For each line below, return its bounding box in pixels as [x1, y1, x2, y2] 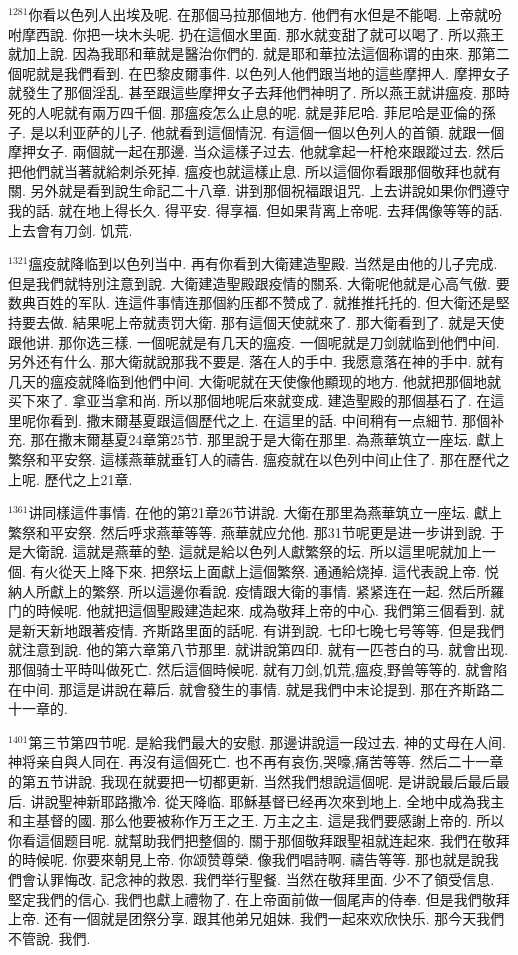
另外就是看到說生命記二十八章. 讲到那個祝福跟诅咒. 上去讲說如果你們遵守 [30, 180, 510, 201]
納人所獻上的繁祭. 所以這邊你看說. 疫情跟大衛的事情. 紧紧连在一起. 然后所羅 [8, 580, 505, 601]
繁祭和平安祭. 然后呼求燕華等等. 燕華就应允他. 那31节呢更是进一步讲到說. [8, 521, 486, 542]
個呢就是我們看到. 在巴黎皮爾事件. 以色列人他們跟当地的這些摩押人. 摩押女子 [8, 62, 510, 83]
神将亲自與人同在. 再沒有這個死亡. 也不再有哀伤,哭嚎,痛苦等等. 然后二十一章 [8, 751, 504, 772]
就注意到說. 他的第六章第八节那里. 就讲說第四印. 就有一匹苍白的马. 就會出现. [8, 639, 509, 660]
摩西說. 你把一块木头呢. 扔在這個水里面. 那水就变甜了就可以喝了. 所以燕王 [21, 23, 505, 44]
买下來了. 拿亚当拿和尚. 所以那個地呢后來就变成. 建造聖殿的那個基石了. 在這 [8, 390, 505, 411]
